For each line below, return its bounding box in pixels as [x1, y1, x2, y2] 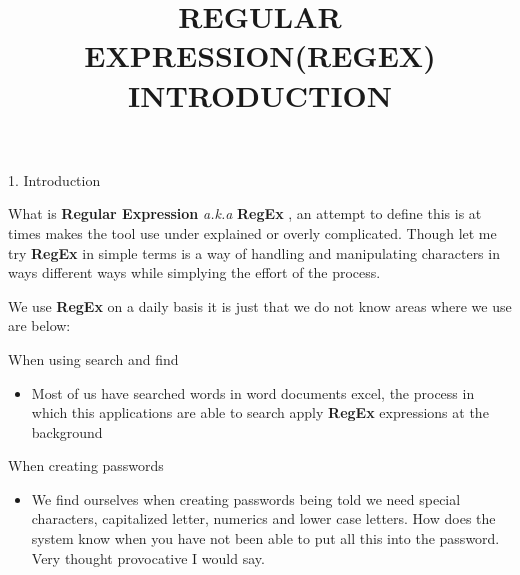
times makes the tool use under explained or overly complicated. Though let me [8, 222, 497, 243]
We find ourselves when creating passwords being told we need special [31, 488, 461, 509]
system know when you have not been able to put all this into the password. [31, 528, 500, 549]
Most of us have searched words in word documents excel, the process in [31, 382, 475, 403]
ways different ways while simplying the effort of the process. [8, 262, 381, 283]
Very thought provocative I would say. [31, 547, 265, 568]
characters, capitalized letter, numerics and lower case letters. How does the [31, 508, 496, 529]
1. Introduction [8, 169, 101, 190]
